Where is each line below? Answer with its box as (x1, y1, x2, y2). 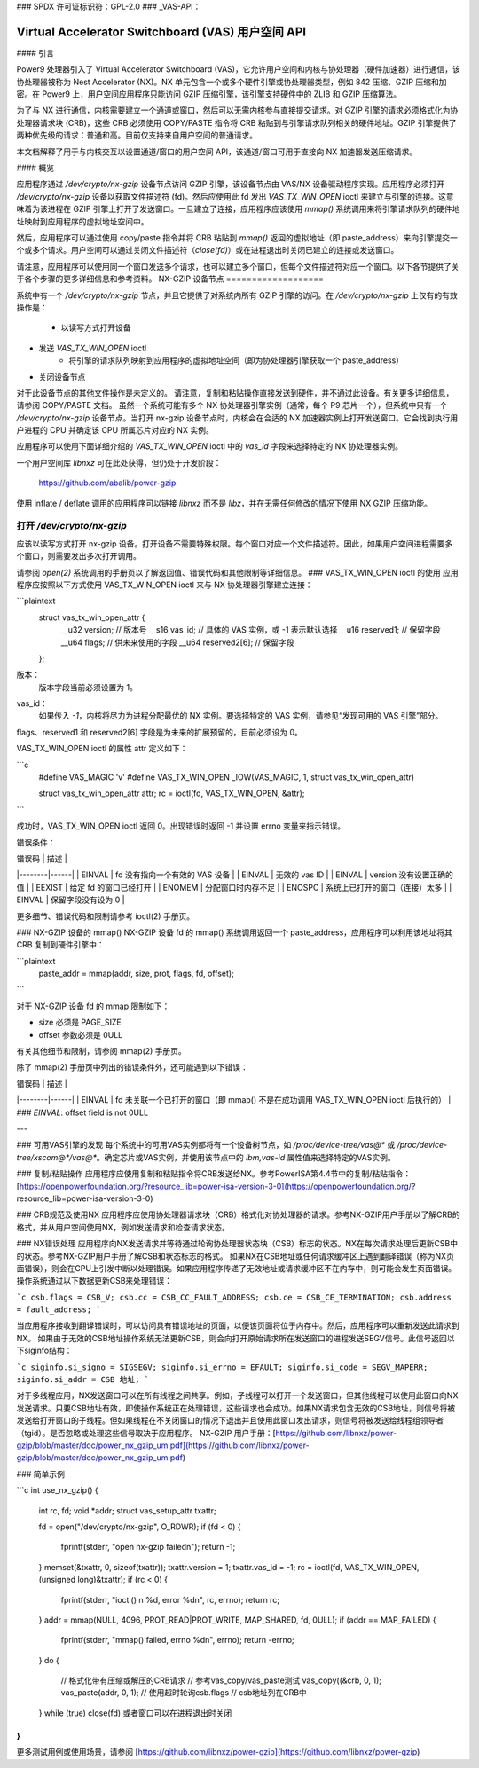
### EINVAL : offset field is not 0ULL (16, 1107, 149, 1118)
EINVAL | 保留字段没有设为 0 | (16, 894, 125, 905)
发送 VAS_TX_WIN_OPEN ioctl (38, 342, 147, 353)
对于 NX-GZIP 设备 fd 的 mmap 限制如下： (16, 1001, 170, 1011)
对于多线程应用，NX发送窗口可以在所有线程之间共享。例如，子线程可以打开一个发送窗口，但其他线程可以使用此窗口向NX (16, 1390, 459, 1401)
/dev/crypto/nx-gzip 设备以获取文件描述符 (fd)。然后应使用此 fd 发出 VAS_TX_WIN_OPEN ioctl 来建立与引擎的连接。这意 (16, 191, 454, 201)
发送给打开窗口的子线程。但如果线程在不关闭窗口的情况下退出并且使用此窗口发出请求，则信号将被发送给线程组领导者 (16, 1415, 444, 1426)
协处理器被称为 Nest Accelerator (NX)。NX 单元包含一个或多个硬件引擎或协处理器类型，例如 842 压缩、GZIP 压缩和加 (16, 76, 447, 87)
